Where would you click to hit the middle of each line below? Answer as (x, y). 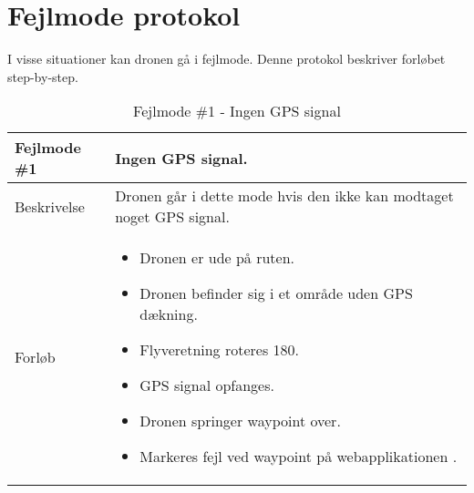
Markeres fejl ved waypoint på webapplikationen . (299, 457)
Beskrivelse (50, 206)
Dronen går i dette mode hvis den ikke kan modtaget (284, 196)
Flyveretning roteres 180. (220, 350)
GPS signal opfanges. (207, 385)
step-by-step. (43, 76)
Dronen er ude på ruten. (217, 258)
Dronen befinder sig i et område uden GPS (276, 293)
